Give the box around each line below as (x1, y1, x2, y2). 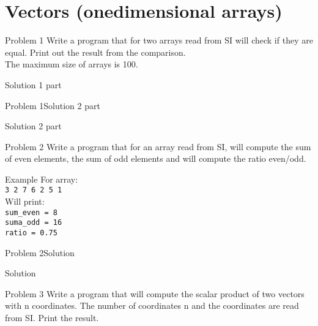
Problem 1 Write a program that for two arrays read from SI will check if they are (5, 34, 313, 47)
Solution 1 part (5, 78, 62, 91)
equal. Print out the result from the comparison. (5, 45, 186, 58)
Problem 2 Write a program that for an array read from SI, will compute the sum (5, 140, 311, 153)
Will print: (5, 195, 45, 208)
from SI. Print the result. (5, 311, 99, 324)
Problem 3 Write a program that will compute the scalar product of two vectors (5, 287, 305, 300)
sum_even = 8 (5, 208, 57, 217)
